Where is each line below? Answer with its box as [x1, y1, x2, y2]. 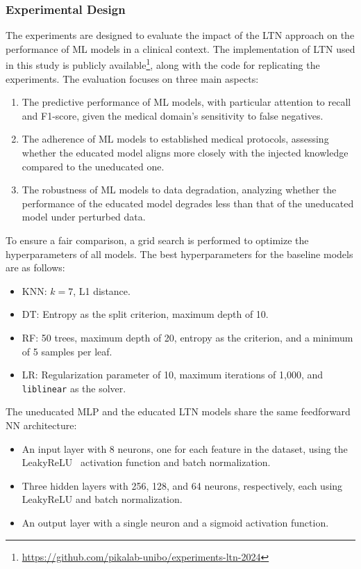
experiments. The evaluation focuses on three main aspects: [6, 71, 259, 86]
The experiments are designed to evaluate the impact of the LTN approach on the [6, 28, 355, 42]
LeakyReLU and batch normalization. [22, 492, 183, 506]
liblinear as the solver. [22, 380, 126, 395]
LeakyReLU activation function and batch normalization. [22, 455, 271, 470]
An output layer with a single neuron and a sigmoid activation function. [22, 515, 329, 529]
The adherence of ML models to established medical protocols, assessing [22, 131, 329, 146]
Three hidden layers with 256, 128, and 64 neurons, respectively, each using [22, 478, 343, 492]
